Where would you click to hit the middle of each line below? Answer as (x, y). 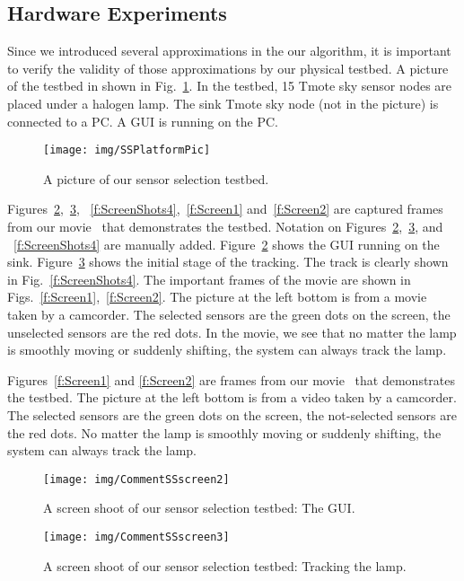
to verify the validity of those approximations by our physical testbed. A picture (228, 68)
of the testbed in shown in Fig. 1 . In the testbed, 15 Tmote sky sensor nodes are (230, 86)
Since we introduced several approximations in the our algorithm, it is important (229, 51)
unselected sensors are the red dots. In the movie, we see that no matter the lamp (232, 332)
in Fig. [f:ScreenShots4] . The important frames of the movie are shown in (209, 279)
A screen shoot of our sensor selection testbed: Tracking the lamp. (225, 565)
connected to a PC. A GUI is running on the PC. (143, 121)
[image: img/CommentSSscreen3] (136, 537)
